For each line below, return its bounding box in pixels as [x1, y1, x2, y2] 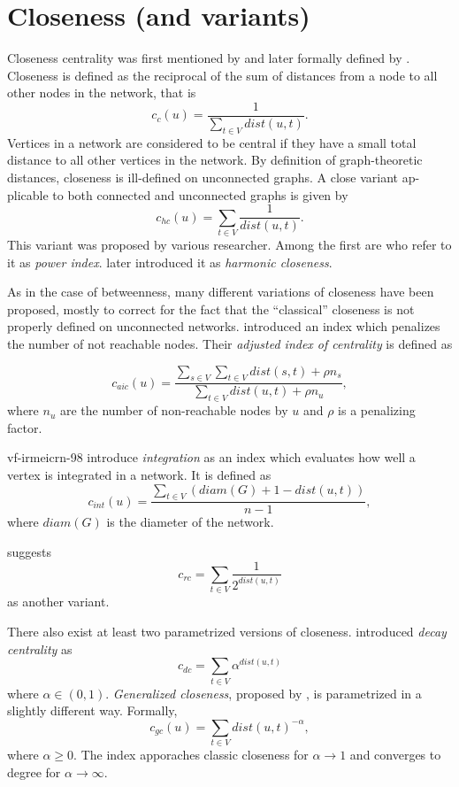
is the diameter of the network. [106, 513, 274, 531]
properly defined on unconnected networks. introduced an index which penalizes [7, 317, 440, 336]
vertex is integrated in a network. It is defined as [7, 465, 272, 483]
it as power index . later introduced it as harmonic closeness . [7, 252, 333, 271]
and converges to [349, 745, 441, 764]
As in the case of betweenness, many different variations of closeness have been [7, 282, 434, 301]
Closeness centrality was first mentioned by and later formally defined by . [7, 49, 410, 67]
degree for [7, 762, 61, 781]
